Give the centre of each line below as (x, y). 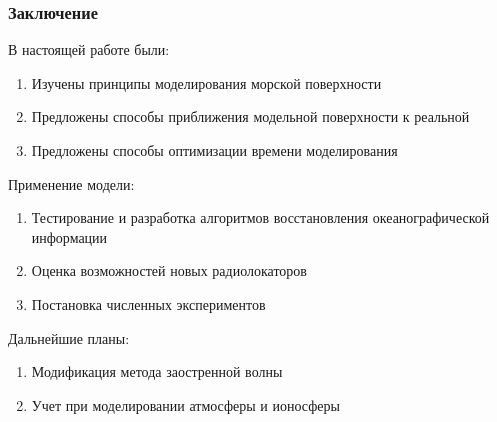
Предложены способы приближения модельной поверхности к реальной (250, 116)
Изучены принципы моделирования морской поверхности (206, 82)
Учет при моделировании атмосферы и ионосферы (185, 404)
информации (69, 236)
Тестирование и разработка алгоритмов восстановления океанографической (260, 217)
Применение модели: (71, 183)
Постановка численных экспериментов (148, 303)
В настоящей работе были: (89, 49)
